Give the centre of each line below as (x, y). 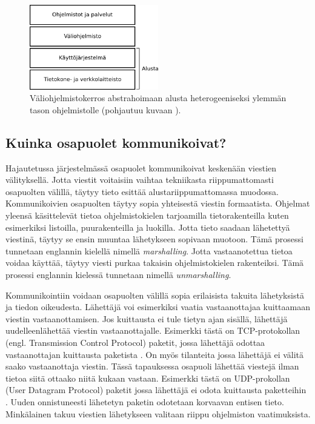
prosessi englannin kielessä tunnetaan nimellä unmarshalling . (118, 274)
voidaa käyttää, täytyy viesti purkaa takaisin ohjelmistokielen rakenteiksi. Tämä (155, 263)
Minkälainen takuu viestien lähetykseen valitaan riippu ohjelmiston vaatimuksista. (158, 413)
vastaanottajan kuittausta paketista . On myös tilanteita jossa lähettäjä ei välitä (155, 354)
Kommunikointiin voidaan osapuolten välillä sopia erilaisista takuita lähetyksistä (155, 295)
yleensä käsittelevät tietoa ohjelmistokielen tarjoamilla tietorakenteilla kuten (147, 215)
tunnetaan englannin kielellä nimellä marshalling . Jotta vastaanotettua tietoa (149, 250)
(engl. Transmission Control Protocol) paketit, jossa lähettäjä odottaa (135, 342)
